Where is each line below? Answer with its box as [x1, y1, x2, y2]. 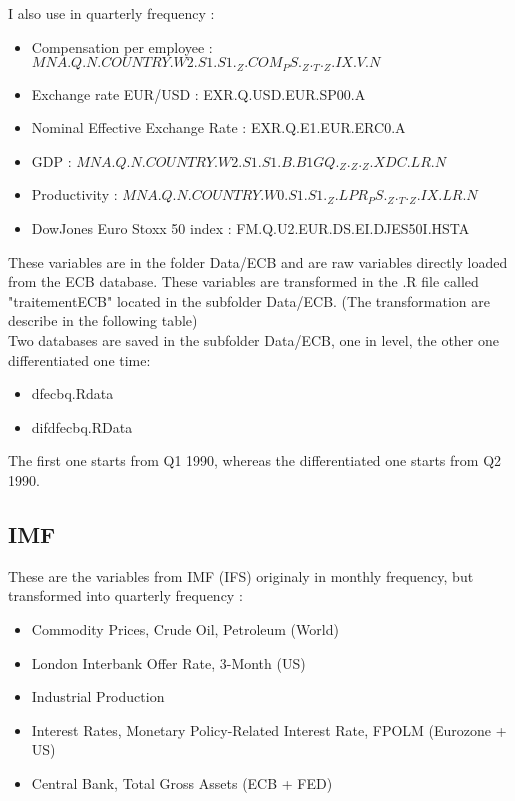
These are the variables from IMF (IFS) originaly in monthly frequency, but [8, 565, 474, 586]
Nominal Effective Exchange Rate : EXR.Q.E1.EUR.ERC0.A [31, 117, 406, 138]
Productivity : [31, 184, 118, 205]
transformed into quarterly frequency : [8, 585, 243, 606]
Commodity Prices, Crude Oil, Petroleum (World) [31, 618, 339, 639]
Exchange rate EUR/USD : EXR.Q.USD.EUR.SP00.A [31, 83, 366, 104]
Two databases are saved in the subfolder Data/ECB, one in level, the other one [8, 329, 499, 350]
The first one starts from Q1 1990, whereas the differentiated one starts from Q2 [8, 450, 502, 471]
